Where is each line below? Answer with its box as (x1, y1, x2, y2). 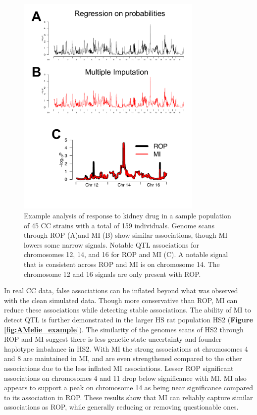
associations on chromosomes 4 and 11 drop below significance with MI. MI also (4, 372, 247, 383)
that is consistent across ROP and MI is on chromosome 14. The (24, 259, 220, 269)
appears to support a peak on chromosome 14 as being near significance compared (4, 382, 254, 393)
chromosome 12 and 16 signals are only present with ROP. (24, 268, 201, 279)
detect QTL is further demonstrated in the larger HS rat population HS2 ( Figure (4, 314, 253, 324)
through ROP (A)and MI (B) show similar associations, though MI (24, 230, 228, 240)
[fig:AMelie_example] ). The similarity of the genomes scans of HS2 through (4, 324, 244, 334)
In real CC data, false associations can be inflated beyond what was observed (4, 285, 238, 296)
